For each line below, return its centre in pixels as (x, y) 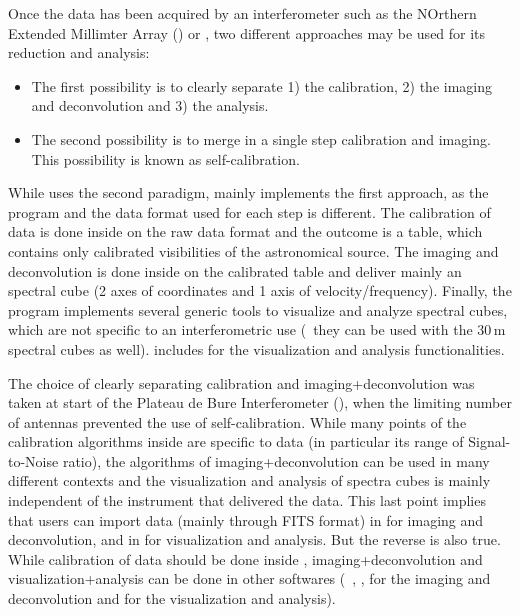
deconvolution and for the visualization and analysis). (172, 598)
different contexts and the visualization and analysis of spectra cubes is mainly (249, 480)
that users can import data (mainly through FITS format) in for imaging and (246, 519)
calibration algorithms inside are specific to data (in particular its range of (236, 441)
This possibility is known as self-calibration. (165, 158)
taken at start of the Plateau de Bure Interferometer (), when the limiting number (260, 402)
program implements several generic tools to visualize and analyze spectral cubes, (258, 309)
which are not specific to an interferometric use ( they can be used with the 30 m (257, 329)
